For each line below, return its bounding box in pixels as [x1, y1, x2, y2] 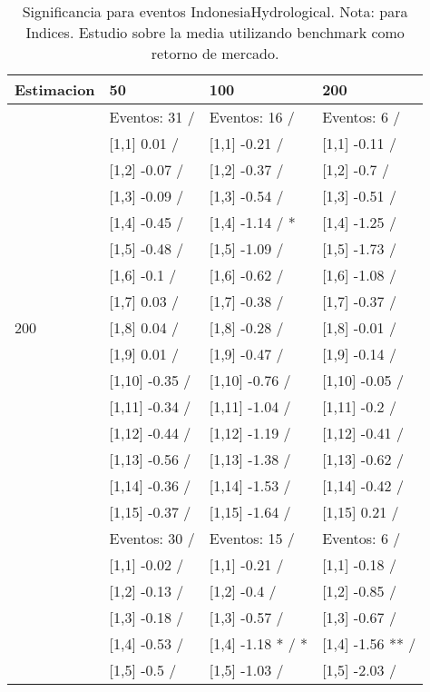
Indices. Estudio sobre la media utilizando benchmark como [25, 22, 405, 43]
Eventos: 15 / [209, 528, 295, 549]
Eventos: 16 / [209, 106, 295, 127]
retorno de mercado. [151, 43, 279, 64]
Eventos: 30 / [109, 528, 195, 549]
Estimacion [15, 79, 95, 100]
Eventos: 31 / [109, 106, 195, 127]
